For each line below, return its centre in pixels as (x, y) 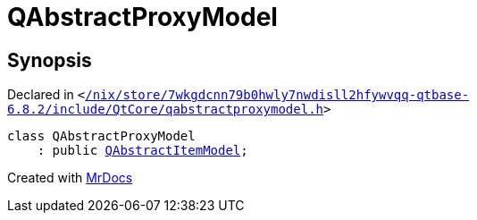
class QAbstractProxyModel (101, 136)
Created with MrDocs (70, 178)
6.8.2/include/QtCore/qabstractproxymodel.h (166, 110)
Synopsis (50, 60)
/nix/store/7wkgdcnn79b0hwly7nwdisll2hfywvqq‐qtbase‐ (277, 95)
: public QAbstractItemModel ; (142, 151)
